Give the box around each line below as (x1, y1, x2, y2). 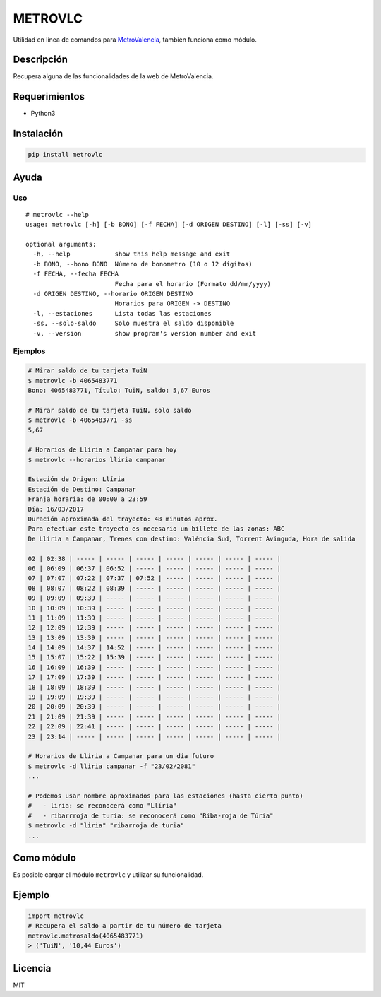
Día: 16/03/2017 (28, 505, 85, 513)
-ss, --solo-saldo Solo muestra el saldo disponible (32, 319, 234, 328)
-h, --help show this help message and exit (32, 250, 231, 258)
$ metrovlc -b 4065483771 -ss (28, 416, 133, 424)
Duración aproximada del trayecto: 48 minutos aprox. (28, 515, 218, 523)
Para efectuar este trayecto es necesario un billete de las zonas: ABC (28, 525, 285, 533)
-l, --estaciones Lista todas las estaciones (32, 309, 212, 317)
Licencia (13, 962, 52, 974)
